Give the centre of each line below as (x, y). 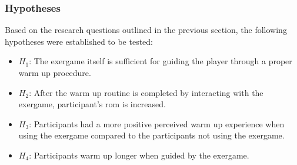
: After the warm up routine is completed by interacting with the (146, 92)
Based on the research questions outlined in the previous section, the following (146, 30)
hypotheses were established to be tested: (79, 41)
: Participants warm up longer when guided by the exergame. (139, 155)
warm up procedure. (55, 72)
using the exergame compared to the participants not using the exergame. (151, 135)
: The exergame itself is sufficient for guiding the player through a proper (161, 61)
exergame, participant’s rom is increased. (92, 104)
